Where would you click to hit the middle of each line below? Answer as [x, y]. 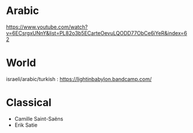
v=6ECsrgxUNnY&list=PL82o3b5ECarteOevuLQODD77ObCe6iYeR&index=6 [97, 33]
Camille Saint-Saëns [39, 118]
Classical [29, 103]
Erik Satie [26, 125]
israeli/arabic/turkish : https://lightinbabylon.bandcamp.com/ [79, 79]
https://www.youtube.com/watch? [47, 27]
